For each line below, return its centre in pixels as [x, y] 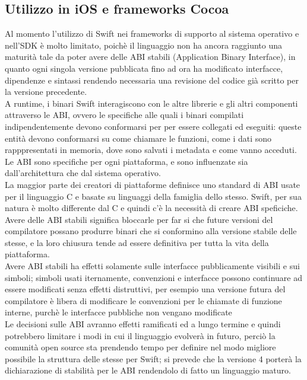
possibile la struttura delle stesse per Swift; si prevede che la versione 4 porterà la [153, 358]
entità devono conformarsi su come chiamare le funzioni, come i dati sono [138, 138]
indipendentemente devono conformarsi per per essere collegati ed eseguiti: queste [153, 126]
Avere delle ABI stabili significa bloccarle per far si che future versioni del [139, 219]
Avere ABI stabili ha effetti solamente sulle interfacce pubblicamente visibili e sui [152, 266]
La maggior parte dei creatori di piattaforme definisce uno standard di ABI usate [153, 184]
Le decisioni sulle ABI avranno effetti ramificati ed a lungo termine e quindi [143, 324]
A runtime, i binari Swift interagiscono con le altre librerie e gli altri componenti [151, 103]
